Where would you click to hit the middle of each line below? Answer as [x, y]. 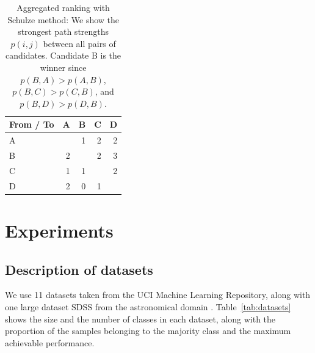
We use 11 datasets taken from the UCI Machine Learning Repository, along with [158, 295]
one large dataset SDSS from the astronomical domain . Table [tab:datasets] [148, 306]
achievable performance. [50, 342]
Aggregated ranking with [63, 7]
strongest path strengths [63, 31]
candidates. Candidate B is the [63, 55]
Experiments [59, 230]
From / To [32, 124]
